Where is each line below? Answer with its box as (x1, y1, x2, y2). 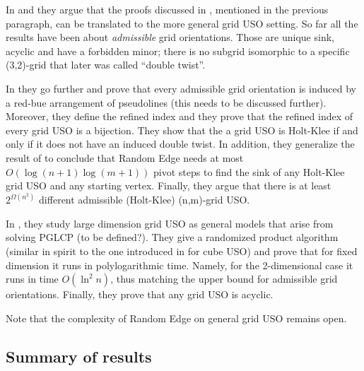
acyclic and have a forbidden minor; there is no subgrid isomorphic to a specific (6, 43, 350, 58)
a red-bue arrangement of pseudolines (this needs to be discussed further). (6, 95, 327, 110)
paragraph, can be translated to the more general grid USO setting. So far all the (6, 16, 358, 30)
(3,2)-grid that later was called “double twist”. (6, 57, 206, 72)
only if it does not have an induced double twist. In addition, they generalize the (6, 136, 355, 151)
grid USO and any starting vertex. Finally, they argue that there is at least (6, 178, 331, 193)
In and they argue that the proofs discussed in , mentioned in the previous (6, 2, 329, 16)
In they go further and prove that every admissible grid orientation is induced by (6, 81, 356, 95)
